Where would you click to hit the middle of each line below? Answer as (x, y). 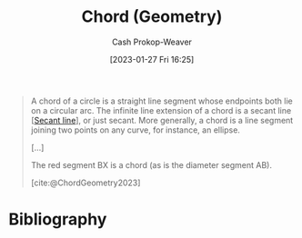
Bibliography (58, 219)
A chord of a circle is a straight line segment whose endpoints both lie (161, 101)
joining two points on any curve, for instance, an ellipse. (135, 130)
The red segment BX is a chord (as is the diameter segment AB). (151, 164)
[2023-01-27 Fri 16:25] (152, 59)
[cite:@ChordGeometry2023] (86, 183)
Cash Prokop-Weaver (152, 42)
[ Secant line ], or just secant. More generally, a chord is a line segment (162, 120)
